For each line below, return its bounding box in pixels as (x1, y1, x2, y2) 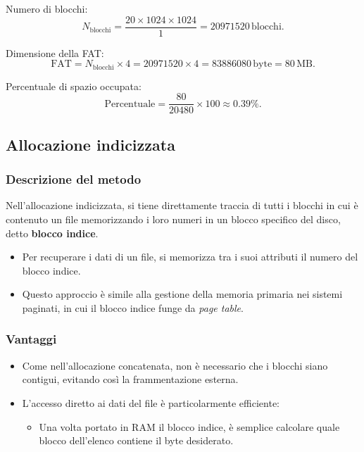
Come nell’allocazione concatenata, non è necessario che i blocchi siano (22, 358, 328, 372)
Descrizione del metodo (6, 170, 142, 188)
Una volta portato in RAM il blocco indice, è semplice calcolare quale (39, 419, 340, 434)
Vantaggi (6, 330, 57, 348)
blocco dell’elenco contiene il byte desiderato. (39, 433, 234, 448)
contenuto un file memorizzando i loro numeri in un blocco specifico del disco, (6, 211, 341, 226)
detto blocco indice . (6, 225, 99, 240)
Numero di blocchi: (6, 1, 88, 15)
